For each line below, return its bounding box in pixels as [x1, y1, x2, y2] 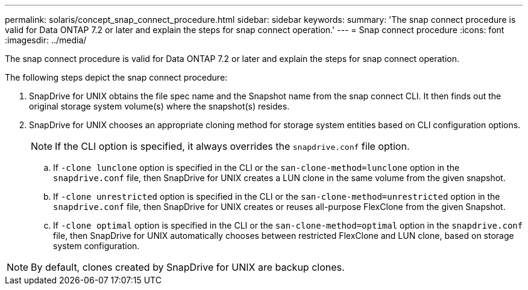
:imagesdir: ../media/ [5, 35, 87, 45]
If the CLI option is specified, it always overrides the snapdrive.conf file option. [55, 140, 410, 152]
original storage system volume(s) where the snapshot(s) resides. [29, 101, 290, 111]
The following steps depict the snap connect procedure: [5, 72, 228, 82]
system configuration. [53, 241, 140, 251]
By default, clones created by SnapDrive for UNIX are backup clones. [31, 261, 345, 273]
